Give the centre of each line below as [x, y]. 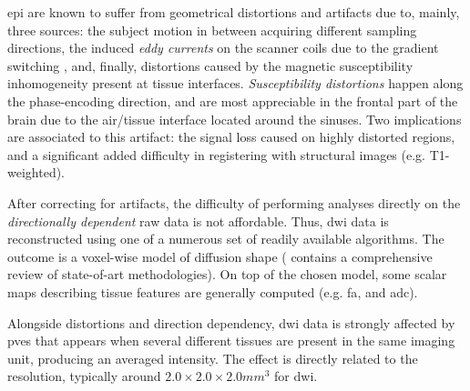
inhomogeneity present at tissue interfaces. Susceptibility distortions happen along [235, 83]
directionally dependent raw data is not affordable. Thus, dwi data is [198, 221]
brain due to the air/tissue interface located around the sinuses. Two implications [235, 119]
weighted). [36, 172]
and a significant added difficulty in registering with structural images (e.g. [216, 154]
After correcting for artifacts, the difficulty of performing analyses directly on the [234, 202]
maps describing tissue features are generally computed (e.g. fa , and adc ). [213, 291]
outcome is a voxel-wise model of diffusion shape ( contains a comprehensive [220, 256]
